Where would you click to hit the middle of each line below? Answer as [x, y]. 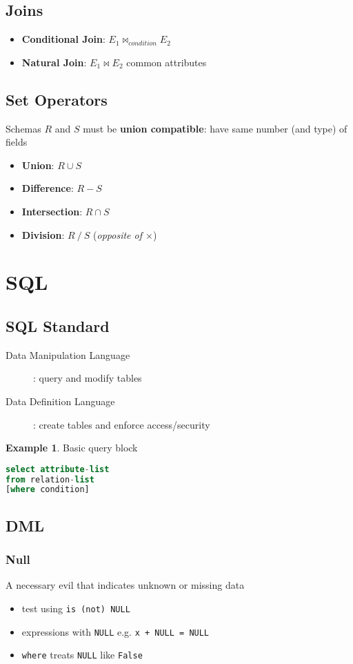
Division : [43, 234]
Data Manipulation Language [68, 354]
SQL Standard [58, 325]
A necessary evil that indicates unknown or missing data [125, 585]
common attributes [167, 62]
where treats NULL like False [82, 655]
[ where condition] [48, 490]
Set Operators [57, 99]
